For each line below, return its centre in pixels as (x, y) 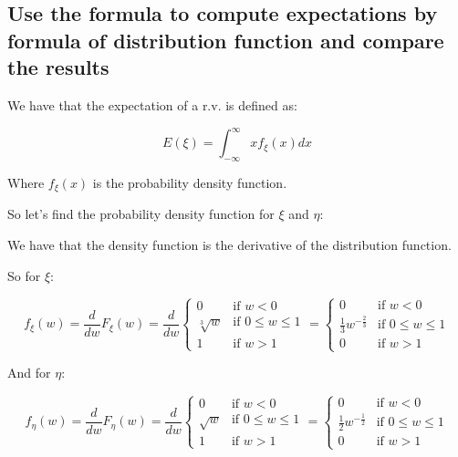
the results (58, 67)
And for (29, 373)
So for (24, 275)
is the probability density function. (190, 182)
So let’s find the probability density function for (141, 214)
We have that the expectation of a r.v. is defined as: (152, 104)
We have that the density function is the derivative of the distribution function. (229, 244)
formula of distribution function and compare (226, 40)
